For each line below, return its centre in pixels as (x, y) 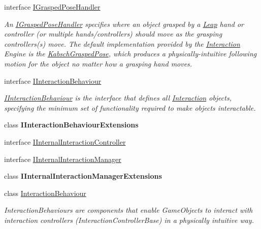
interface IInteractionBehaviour (53, 80)
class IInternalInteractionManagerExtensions (83, 176)
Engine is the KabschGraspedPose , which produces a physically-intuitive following (130, 54)
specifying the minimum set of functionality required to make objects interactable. (130, 107)
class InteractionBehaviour (45, 193)
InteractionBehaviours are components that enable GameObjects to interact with (128, 210)
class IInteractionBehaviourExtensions (71, 125)
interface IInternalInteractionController (65, 141)
